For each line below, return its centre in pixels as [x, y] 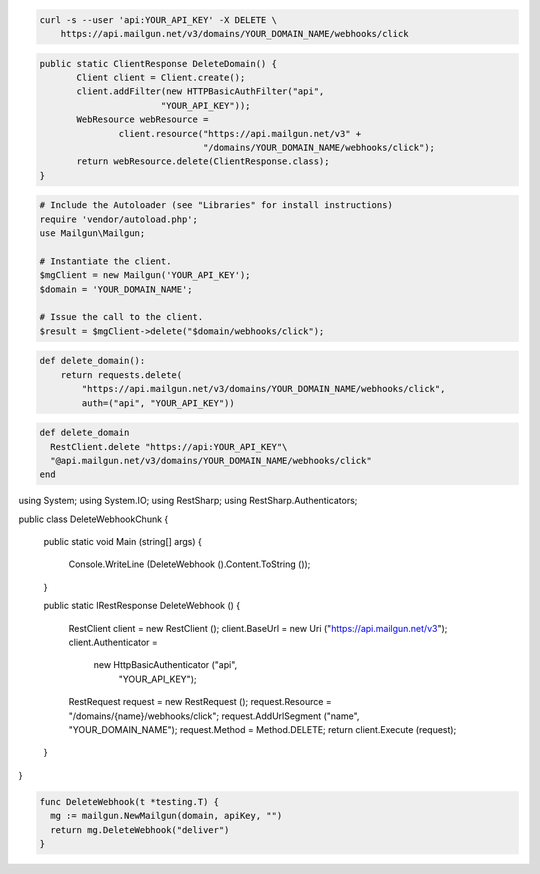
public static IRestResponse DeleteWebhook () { [142, 606]
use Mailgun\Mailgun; [92, 233]
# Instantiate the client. [105, 261]
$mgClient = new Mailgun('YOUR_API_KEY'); [145, 275]
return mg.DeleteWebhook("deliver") [140, 829]
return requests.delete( [121, 374]
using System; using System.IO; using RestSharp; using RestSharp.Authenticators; [188, 501]
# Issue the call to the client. [121, 317]
